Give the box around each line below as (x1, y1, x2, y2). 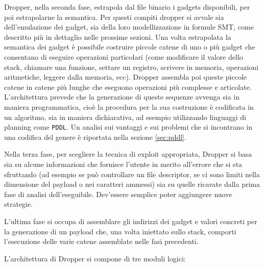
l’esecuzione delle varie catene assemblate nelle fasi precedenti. (4, 236, 199, 247)
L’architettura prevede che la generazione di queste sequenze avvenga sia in (4, 91, 239, 102)
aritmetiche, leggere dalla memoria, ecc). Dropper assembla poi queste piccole (4, 71, 247, 82)
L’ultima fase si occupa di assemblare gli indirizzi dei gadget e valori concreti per (4, 215, 257, 226)
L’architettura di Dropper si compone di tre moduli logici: (4, 253, 186, 263)
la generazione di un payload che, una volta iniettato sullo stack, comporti (4, 226, 236, 236)
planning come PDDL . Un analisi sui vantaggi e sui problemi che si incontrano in (4, 122, 252, 132)
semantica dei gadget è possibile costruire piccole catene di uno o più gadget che (4, 41, 255, 52)
